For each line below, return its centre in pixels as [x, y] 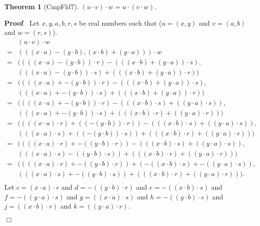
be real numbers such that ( [120, 23]
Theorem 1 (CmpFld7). [42, 6]
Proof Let [22, 23]
